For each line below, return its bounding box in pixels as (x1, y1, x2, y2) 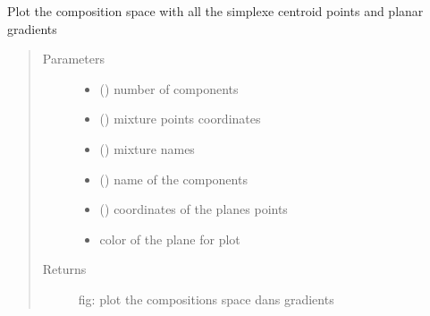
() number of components (99, 79, 239, 98)
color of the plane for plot (99, 229, 240, 248)
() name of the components (99, 169, 248, 188)
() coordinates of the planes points (99, 200, 288, 218)
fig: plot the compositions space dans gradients (78, 289, 334, 308)
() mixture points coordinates (99, 109, 261, 128)
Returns (42, 260, 87, 278)
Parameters (42, 49, 105, 68)
